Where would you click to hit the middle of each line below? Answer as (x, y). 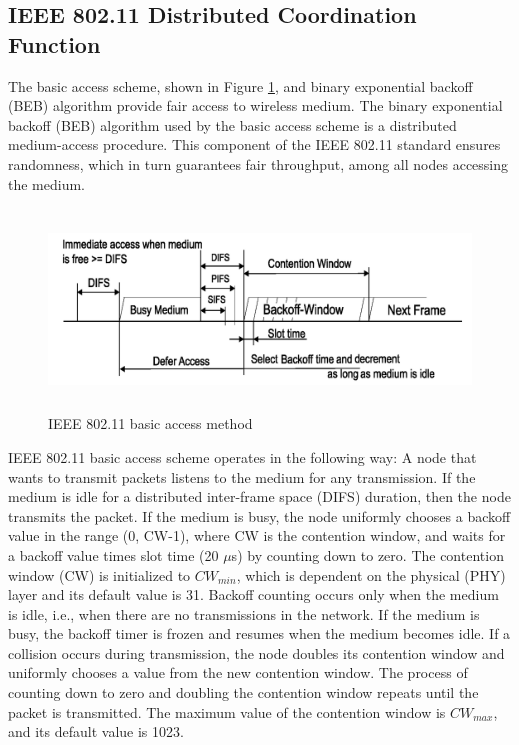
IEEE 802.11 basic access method (150, 423)
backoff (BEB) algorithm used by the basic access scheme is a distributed (232, 124)
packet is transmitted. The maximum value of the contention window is (227, 711)
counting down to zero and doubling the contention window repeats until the (243, 692)
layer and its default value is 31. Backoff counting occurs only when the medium (253, 594)
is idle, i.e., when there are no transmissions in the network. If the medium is (244, 613)
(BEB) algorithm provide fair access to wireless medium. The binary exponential (255, 105)
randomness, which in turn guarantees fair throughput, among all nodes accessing (258, 163)
